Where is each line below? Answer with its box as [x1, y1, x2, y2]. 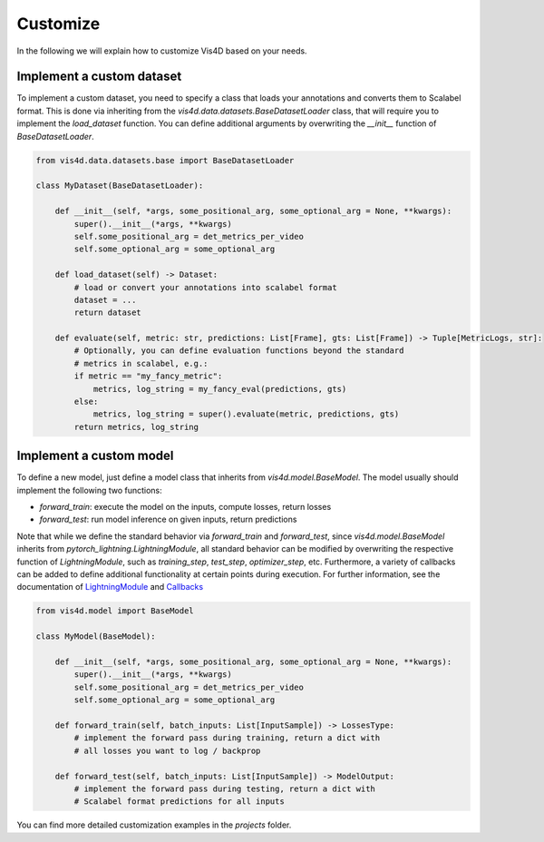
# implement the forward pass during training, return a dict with [73, 733, 381, 743]
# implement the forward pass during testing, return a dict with [73, 783, 376, 794]
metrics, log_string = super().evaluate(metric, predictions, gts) [92, 409, 400, 419]
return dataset [73, 308, 142, 318]
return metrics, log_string [73, 422, 199, 432]
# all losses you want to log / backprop [73, 745, 261, 756]
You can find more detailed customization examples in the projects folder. [16, 819, 292, 830]
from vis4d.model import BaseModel [35, 606, 194, 616]
